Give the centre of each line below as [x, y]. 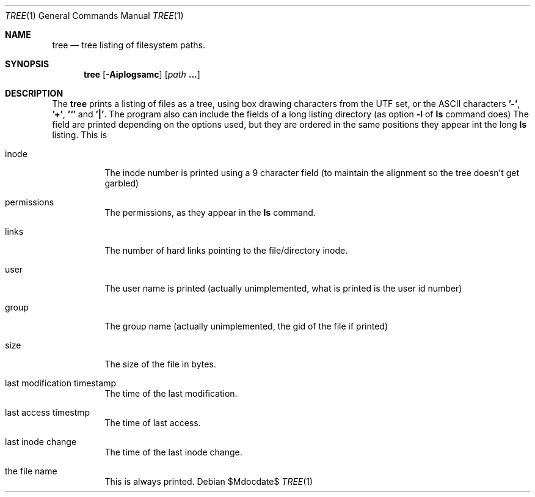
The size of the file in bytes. [160, 364]
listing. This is [80, 135]
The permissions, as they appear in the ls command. [210, 212]
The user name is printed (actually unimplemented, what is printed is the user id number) [283, 288]
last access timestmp [48, 412]
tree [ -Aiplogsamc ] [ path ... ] [142, 74]
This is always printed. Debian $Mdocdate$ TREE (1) [209, 481]
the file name [31, 471]
